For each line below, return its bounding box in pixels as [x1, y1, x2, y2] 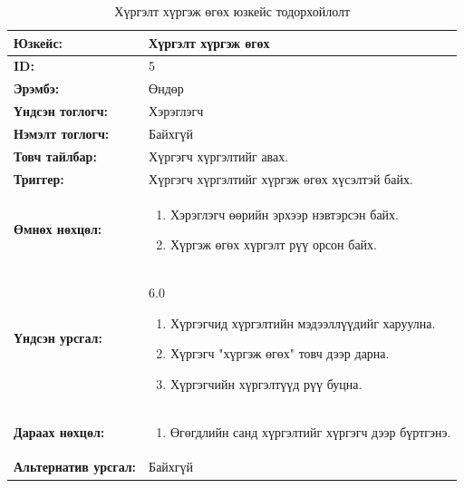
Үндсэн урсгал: [14, 328, 102, 347]
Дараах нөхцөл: [14, 422, 105, 441]
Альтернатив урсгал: [14, 457, 137, 476]
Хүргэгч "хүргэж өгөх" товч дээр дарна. [169, 344, 390, 363]
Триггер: [14, 169, 64, 188]
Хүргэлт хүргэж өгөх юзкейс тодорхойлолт [114, 2, 351, 20]
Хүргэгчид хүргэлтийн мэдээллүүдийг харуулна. [169, 313, 436, 332]
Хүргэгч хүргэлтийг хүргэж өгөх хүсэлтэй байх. [149, 169, 413, 188]
